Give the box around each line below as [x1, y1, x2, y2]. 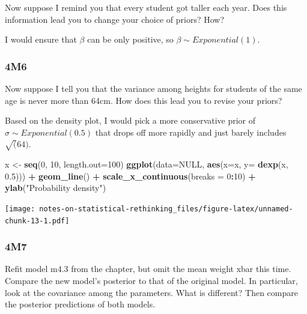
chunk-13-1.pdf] [5, 216, 70, 225]
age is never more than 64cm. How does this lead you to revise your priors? [5, 94, 282, 106]
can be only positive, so [87, 33, 174, 46]
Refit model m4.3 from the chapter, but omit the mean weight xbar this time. [5, 262, 291, 275]
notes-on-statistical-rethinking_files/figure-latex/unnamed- [39, 204, 293, 213]
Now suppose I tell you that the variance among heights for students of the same [5, 82, 302, 94]
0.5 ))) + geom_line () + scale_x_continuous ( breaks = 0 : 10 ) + [5, 169, 256, 182]
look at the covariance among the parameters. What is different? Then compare [5, 286, 298, 298]
